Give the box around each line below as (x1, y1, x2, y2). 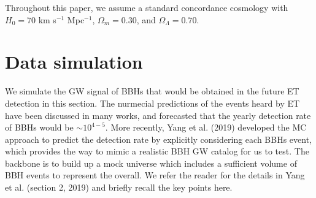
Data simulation (5, 49, 143, 74)
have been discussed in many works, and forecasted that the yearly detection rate (5, 109, 311, 121)
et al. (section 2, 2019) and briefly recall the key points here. (5, 181, 233, 194)
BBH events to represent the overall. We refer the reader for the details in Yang (5, 169, 305, 181)
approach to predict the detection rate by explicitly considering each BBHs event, (5, 132, 312, 145)
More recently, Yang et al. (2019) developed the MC (110, 121, 307, 134)
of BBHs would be (5, 121, 74, 134)
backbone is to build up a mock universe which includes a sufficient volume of (5, 156, 297, 169)
